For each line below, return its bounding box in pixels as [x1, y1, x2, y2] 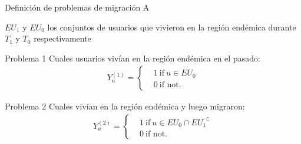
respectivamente [34, 32, 91, 44]
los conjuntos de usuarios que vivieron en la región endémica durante [47, 20, 296, 33]
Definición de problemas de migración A [5, 1, 150, 13]
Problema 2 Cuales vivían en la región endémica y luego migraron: [5, 100, 245, 112]
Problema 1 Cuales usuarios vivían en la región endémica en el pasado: [5, 52, 260, 64]
